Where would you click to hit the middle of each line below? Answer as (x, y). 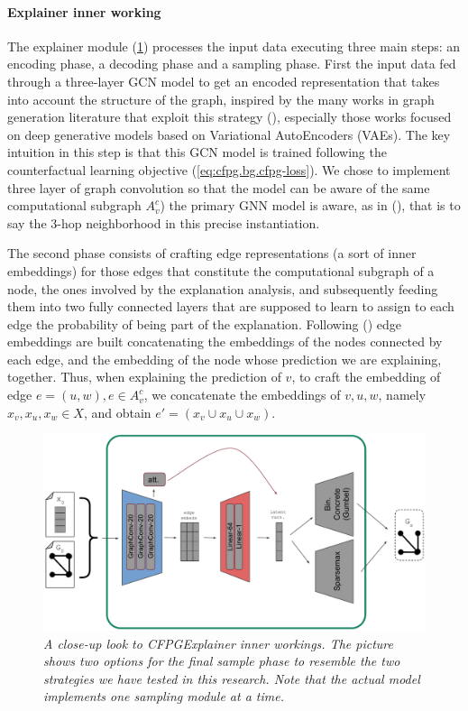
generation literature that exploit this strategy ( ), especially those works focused (229, 117)
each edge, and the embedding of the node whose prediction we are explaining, (225, 359)
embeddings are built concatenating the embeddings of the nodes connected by (225, 342)
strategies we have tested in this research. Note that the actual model (232, 678)
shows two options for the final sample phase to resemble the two (222, 661)
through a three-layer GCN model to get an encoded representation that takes (224, 81)
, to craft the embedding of (366, 377)
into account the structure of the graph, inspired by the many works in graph (221, 99)
